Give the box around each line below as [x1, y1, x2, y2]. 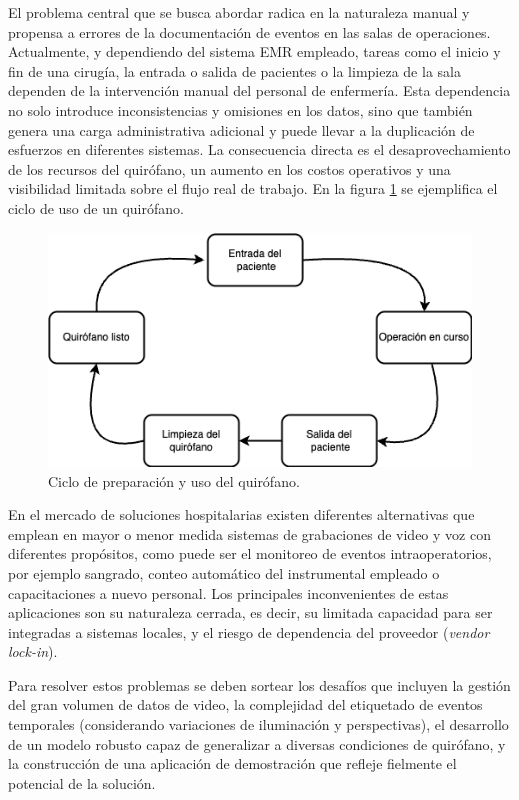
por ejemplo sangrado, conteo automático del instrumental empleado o [8, 562, 440, 583]
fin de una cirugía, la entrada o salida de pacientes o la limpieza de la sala [8, 60, 461, 81]
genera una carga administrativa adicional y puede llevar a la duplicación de [8, 119, 475, 140]
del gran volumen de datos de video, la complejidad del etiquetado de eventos [8, 694, 483, 715]
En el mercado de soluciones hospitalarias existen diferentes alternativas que [8, 504, 475, 525]
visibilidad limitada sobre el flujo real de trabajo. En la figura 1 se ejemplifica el [8, 178, 498, 199]
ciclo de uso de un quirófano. [8, 197, 184, 218]
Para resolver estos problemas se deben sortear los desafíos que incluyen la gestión [8, 674, 511, 695]
